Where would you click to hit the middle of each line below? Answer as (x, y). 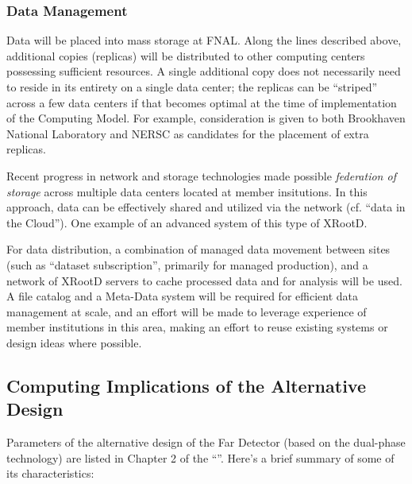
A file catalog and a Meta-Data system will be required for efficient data (182, 296)
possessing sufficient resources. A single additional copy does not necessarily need (204, 71)
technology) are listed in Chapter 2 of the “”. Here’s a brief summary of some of (200, 457)
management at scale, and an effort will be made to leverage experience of (187, 311)
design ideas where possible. (74, 342)
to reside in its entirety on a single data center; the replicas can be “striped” (192, 87)
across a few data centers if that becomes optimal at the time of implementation (202, 102)
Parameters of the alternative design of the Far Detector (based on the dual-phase (206, 442)
